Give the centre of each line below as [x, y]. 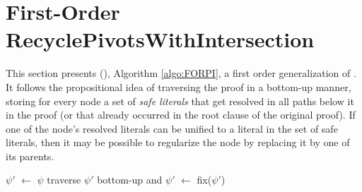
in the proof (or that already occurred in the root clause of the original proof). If [181, 115]
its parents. [30, 156]
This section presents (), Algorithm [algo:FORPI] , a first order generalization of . [181, 73]
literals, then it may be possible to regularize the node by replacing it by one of [178, 142]
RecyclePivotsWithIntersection [160, 39]
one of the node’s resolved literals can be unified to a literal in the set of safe [172, 128]
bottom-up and [130, 180]
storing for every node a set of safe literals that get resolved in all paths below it [180, 101]
